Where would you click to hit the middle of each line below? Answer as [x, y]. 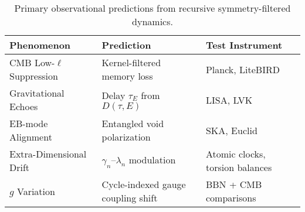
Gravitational [37, 93]
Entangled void [133, 123]
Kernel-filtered [131, 62]
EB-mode [29, 123]
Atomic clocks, [235, 154]
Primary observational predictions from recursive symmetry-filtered [152, 8]
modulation [152, 160]
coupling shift [130, 198]
